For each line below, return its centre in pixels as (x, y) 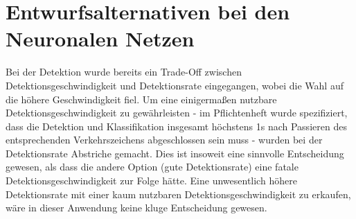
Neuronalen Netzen (100, 38)
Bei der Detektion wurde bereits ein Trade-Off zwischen (124, 72)
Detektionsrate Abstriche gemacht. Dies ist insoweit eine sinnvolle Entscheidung (175, 153)
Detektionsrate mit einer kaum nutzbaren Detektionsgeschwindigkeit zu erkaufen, (178, 194)
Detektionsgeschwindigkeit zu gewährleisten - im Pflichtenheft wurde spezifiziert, (177, 113)
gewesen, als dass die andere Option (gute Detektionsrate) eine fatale (152, 167)
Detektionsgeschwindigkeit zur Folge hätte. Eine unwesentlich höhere (151, 181)
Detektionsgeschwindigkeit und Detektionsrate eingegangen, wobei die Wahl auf (175, 85)
